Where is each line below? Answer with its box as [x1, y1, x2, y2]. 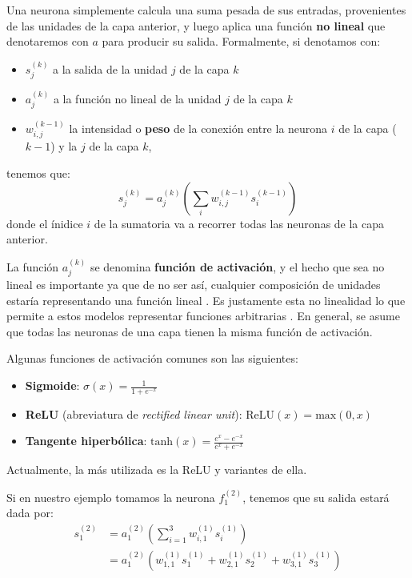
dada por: [6, 504, 54, 521]
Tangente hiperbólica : [25, 432, 147, 449]
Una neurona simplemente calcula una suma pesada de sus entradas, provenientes [6, 2, 406, 18]
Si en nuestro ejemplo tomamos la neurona [6, 488, 215, 505]
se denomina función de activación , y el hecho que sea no [90, 258, 385, 275]
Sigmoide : [25, 377, 80, 394]
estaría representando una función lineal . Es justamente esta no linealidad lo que [6, 291, 406, 308]
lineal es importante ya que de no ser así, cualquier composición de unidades [6, 276, 381, 293]
